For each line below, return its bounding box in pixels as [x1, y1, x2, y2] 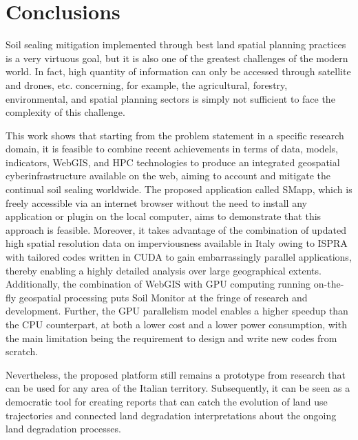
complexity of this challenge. [6, 105, 125, 119]
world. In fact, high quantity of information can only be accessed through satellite [6, 64, 351, 79]
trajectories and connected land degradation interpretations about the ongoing [6, 408, 337, 422]
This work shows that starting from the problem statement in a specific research [6, 128, 344, 142]
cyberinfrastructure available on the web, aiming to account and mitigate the [6, 168, 330, 183]
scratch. [6, 344, 39, 359]
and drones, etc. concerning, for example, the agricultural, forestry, [6, 77, 288, 92]
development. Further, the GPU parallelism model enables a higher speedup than [6, 303, 348, 318]
